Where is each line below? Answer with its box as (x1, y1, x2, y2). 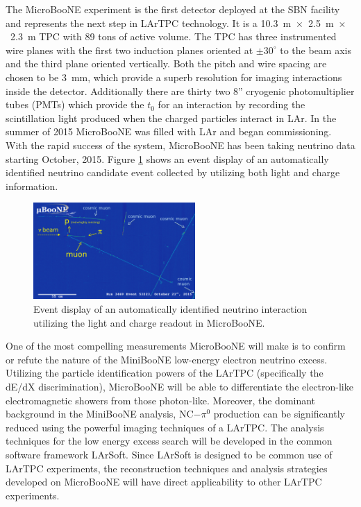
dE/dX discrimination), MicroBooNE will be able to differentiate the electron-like (6, 379, 353, 393)
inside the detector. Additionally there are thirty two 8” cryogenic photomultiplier (6, 83, 355, 98)
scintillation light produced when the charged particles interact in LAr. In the (6, 110, 337, 125)
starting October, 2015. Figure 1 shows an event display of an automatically (6, 151, 329, 166)
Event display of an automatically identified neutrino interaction (33, 302, 308, 316)
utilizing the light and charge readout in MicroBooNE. (33, 315, 265, 329)
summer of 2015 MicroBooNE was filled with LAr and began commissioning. (6, 124, 332, 139)
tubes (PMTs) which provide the (6, 97, 144, 112)
